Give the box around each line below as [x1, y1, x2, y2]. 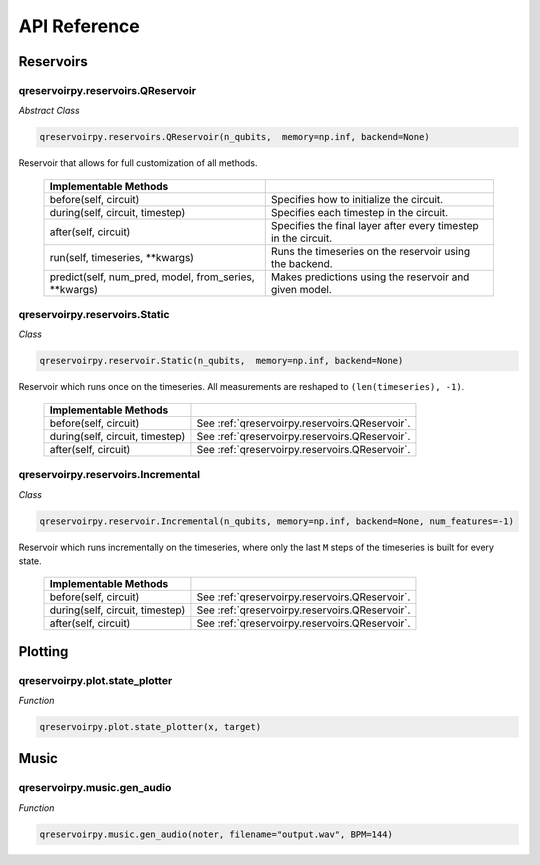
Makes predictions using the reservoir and [270, 270, 470, 284]
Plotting [18, 643, 69, 660]
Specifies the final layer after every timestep [270, 218, 479, 232]
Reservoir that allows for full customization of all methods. [18, 157, 259, 169]
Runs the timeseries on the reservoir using [270, 244, 470, 258]
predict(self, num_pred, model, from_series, [49, 270, 255, 284]
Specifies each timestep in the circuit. [270, 205, 449, 219]
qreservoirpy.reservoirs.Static [18, 308, 170, 322]
